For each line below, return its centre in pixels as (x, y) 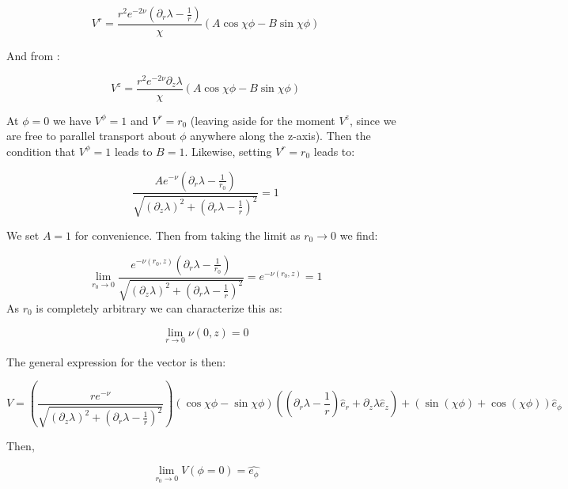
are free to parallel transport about (91, 136)
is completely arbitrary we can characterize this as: (159, 307)
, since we (373, 120)
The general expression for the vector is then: (116, 361)
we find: (359, 235)
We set (23, 235)
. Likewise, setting (228, 151)
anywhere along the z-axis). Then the (280, 136)
